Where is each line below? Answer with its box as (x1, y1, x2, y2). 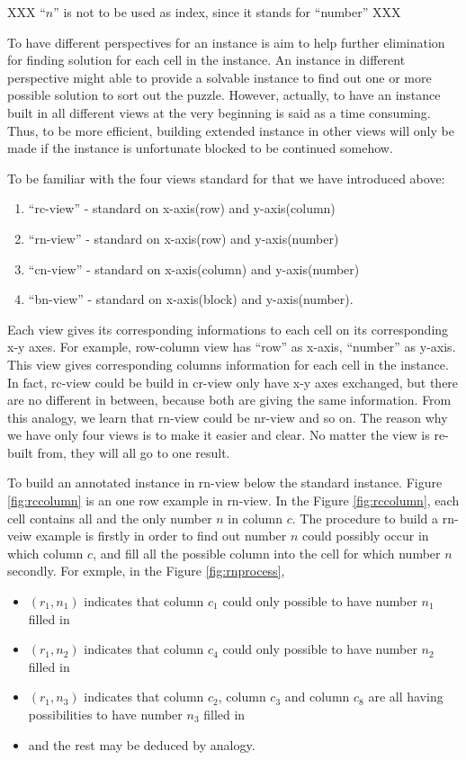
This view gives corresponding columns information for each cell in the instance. (7, 354, 449, 373)
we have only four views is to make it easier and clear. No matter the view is (7, 425, 430, 444)
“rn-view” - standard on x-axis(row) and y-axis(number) (28, 228, 339, 247)
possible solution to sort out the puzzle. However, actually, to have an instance (7, 85, 441, 104)
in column (228, 508, 283, 527)
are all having (368, 687, 444, 706)
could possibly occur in (302, 526, 429, 545)
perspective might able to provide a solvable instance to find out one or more (7, 67, 432, 86)
